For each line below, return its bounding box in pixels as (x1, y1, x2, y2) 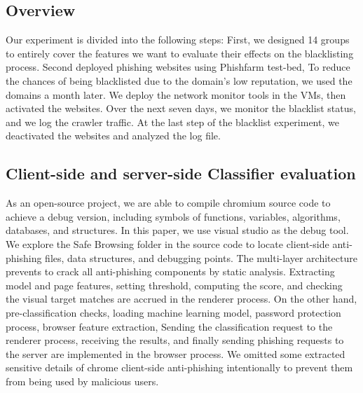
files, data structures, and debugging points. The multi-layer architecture (45, 250, 357, 265)
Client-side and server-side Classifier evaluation (6, 163, 356, 184)
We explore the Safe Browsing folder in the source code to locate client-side (6, 236, 329, 251)
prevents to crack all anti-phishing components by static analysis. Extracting (6, 264, 335, 279)
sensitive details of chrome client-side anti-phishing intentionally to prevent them (6, 360, 353, 375)
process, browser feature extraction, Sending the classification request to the (6, 319, 333, 333)
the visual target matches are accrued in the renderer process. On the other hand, (6, 291, 357, 306)
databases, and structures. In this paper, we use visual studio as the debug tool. (6, 223, 349, 237)
